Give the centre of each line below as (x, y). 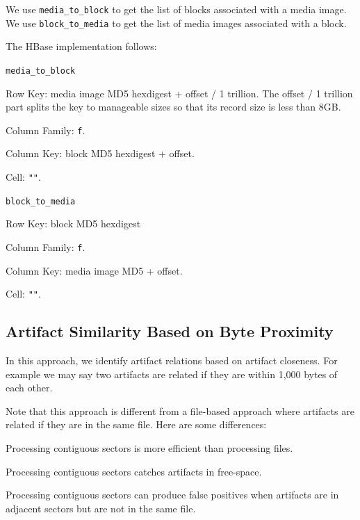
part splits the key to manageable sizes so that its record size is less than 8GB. (173, 107)
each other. (29, 388)
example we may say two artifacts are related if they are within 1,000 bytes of (172, 374)
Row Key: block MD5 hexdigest (73, 224)
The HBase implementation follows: (81, 46)
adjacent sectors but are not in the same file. (101, 508)
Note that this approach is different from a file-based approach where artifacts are (180, 411)
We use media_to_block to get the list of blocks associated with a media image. (176, 9)
